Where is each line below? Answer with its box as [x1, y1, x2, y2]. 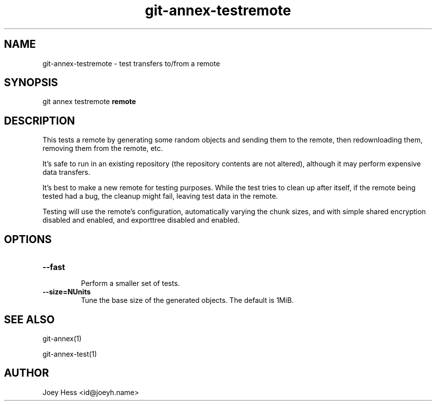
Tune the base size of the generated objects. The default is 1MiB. [81, 296, 294, 305]
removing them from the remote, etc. [42, 144, 163, 153]
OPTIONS [4, 233, 52, 246]
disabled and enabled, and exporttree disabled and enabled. [42, 216, 240, 225]
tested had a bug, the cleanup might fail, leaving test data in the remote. [42, 192, 278, 201]
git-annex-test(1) [42, 349, 97, 358]
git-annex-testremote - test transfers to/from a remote [42, 59, 220, 68]
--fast [42, 262, 65, 272]
